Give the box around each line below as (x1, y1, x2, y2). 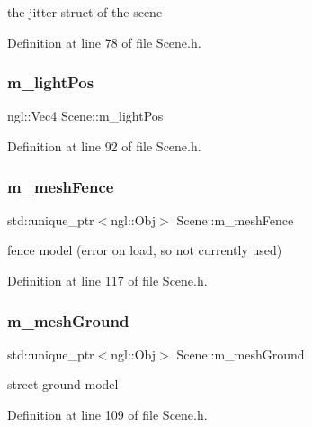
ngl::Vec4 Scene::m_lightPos (7, 106, 164, 125)
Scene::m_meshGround (176, 344, 305, 363)
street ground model (7, 375, 119, 394)
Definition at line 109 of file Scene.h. (7, 405, 208, 423)
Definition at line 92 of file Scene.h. (7, 137, 201, 155)
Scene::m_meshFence (176, 210, 294, 229)
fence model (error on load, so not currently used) (7, 241, 282, 259)
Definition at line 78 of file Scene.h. (7, 32, 201, 51)
